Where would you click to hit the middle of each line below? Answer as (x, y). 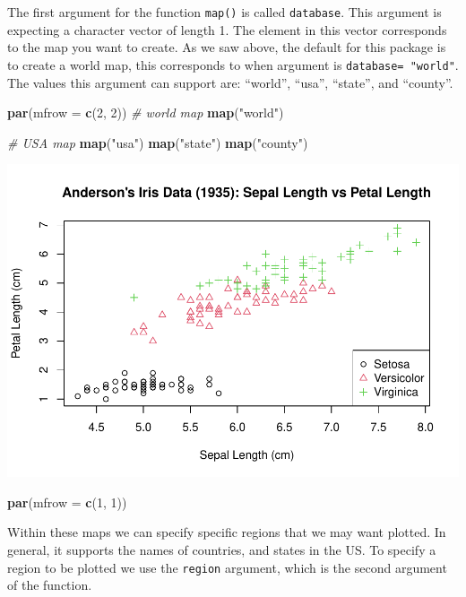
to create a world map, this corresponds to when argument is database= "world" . (233, 64)
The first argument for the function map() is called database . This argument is (224, 12)
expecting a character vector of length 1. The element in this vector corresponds (227, 29)
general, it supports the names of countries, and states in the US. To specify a (222, 549)
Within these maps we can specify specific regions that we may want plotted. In (227, 532)
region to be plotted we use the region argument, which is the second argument (227, 567)
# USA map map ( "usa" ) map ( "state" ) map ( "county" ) (158, 142)
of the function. (50, 585)
